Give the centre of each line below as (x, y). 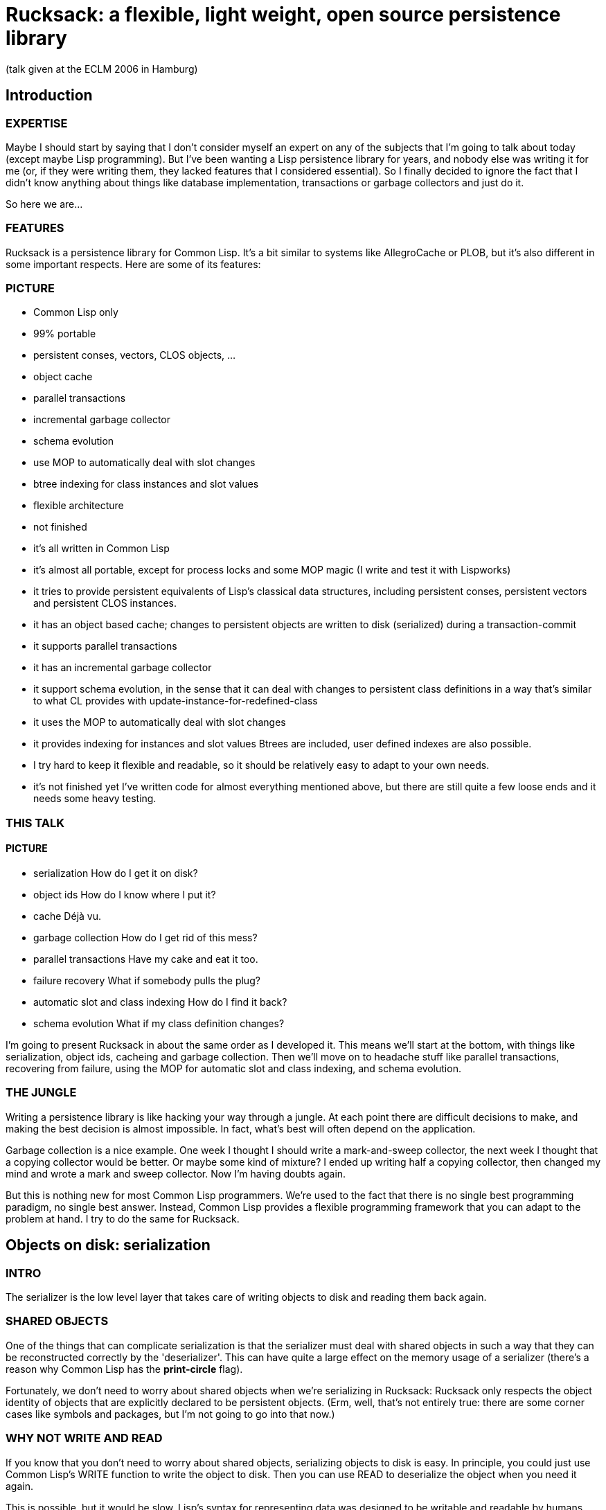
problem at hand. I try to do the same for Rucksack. (123, 1218)
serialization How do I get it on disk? (116, 873)
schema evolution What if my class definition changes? (159, 1024)
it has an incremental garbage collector (123, 668)
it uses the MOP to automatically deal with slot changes (160, 722)
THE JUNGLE (41, 1093)
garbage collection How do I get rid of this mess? (145, 938)
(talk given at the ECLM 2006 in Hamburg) (102, 69)
